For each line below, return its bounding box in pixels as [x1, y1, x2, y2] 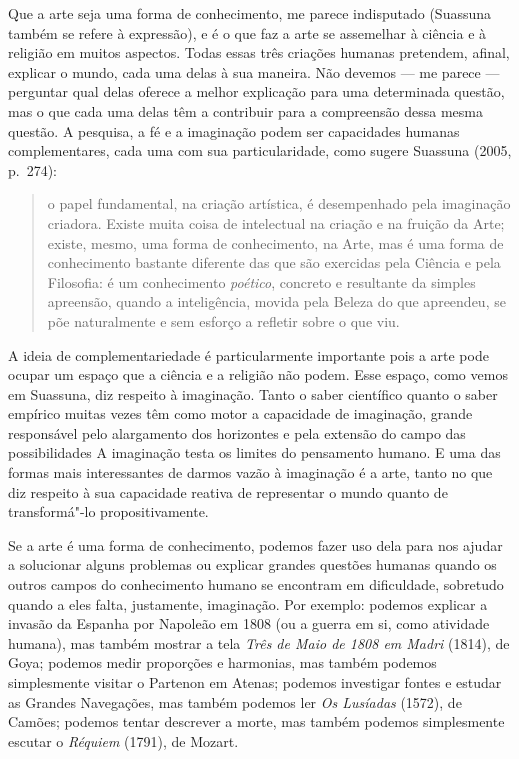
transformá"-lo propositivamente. [8, 501, 209, 522]
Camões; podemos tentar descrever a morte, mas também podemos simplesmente [8, 711, 505, 732]
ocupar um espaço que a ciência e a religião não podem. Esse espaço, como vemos [8, 364, 508, 385]
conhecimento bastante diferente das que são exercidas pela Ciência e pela [47, 252, 501, 273]
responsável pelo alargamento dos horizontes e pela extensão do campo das [8, 422, 466, 443]
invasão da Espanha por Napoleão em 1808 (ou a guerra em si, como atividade [8, 613, 490, 634]
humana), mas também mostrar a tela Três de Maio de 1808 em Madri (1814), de [8, 632, 510, 653]
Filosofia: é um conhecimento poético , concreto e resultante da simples [47, 271, 476, 292]
